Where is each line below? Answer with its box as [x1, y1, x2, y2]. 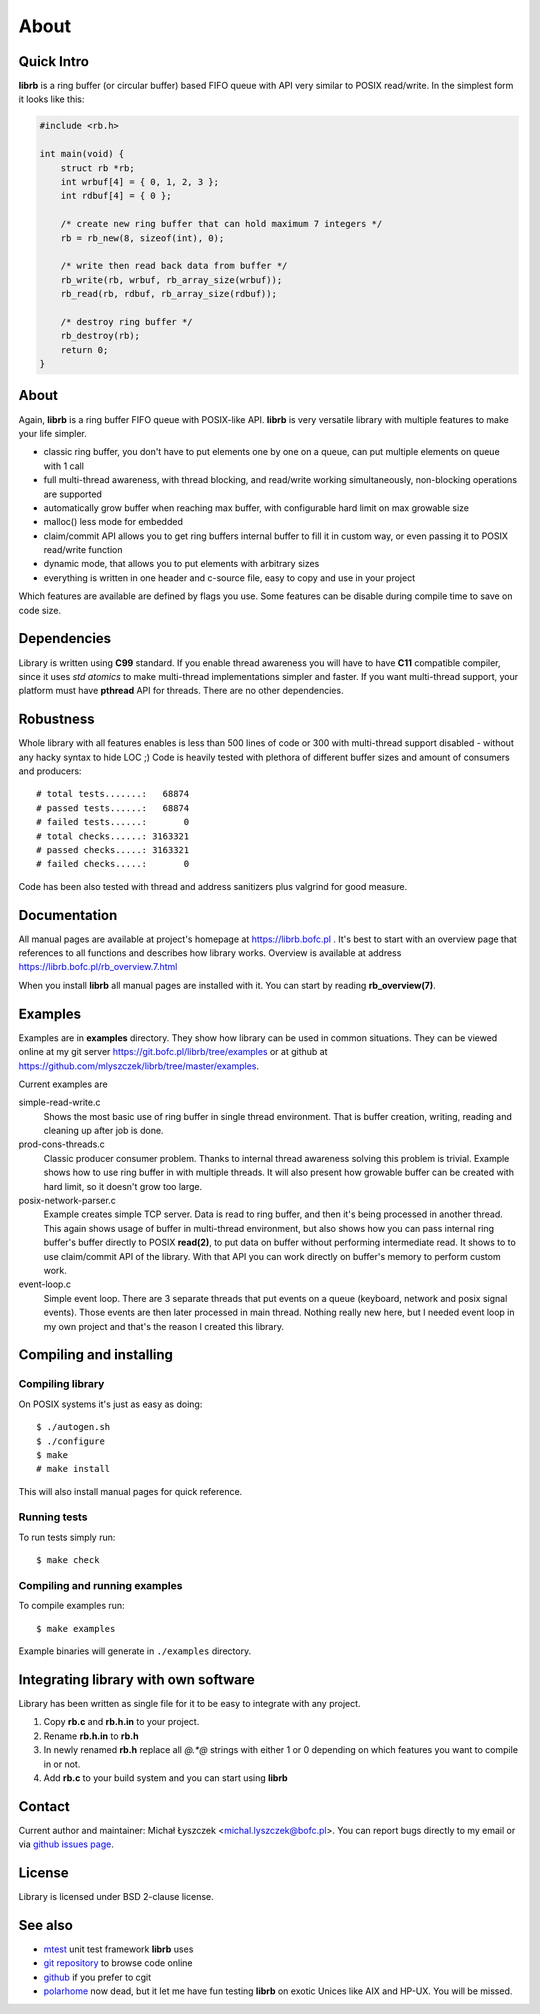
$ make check [36, 1555, 100, 1566]
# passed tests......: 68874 [36, 802, 190, 814]
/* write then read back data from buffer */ [60, 260, 288, 272]
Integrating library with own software [18, 1671, 255, 1688]
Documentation [18, 906, 118, 924]
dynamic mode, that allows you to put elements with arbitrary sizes [43, 558, 320, 570]
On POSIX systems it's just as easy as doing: [18, 1398, 203, 1410]
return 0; [60, 344, 109, 355]
